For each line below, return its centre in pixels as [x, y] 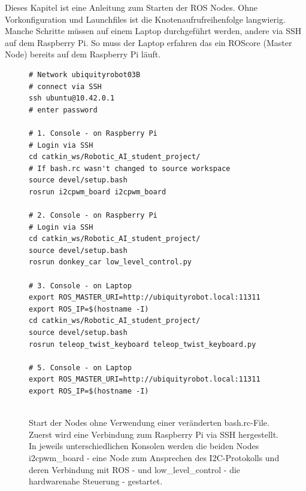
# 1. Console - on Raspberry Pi [93, 133]
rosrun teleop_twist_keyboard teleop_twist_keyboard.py [143, 344]
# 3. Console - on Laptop [80, 286]
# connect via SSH [65, 86]
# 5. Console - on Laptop [80, 368]
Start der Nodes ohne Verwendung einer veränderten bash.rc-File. [149, 423]
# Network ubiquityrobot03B [85, 74]
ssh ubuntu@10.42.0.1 [72, 98]
